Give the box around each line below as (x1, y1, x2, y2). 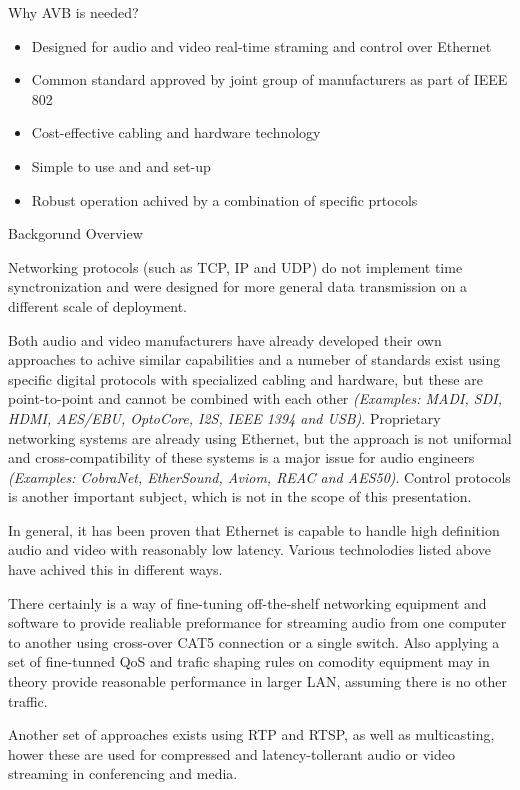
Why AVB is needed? (8, 2, 139, 22)
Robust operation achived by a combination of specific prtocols (31, 189, 418, 210)
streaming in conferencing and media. (8, 763, 238, 784)
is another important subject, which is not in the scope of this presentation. (8, 486, 472, 507)
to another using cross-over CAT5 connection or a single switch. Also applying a (8, 631, 500, 652)
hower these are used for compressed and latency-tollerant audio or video (8, 743, 455, 764)
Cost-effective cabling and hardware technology (31, 122, 321, 143)
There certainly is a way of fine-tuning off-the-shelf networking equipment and (8, 592, 487, 613)
